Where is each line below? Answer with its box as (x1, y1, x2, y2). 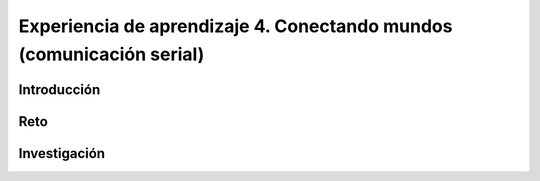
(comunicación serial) (18, 43, 205, 65)
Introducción (18, 81, 101, 98)
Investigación (18, 145, 105, 162)
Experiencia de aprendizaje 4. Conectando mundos (18, 15, 453, 37)
